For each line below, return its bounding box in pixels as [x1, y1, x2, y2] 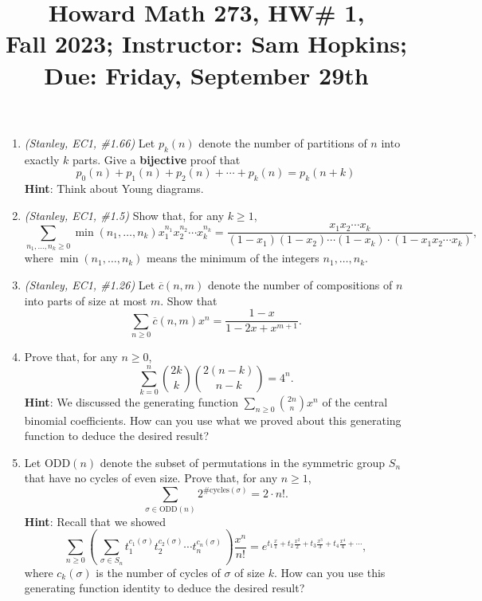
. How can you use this [273, 564, 386, 580]
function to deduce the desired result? [24, 427, 210, 444]
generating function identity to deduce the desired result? [24, 579, 305, 596]
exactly [24, 151, 60, 167]
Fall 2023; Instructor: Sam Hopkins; [6, 27, 407, 60]
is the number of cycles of [96, 564, 221, 580]
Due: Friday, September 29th [44, 58, 369, 91]
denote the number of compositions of [208, 276, 393, 293]
